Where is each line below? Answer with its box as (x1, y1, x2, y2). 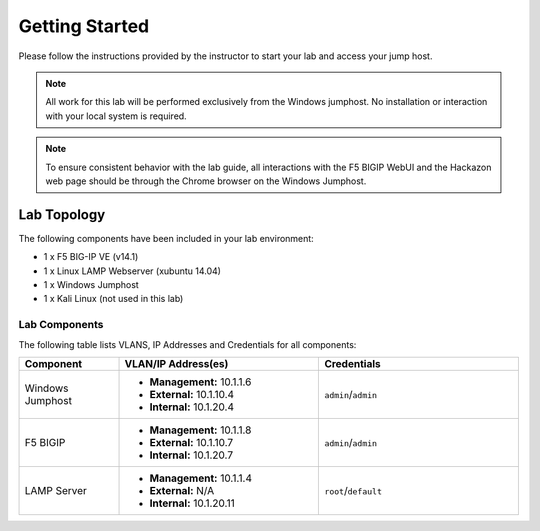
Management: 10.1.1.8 (149, 423, 252, 437)
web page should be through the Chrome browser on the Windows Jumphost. (45, 175, 367, 187)
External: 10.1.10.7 (149, 435, 234, 449)
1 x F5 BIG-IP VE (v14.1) (43, 251, 139, 263)
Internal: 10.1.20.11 (149, 496, 235, 510)
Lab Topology (18, 206, 106, 223)
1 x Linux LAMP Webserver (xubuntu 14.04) (43, 265, 222, 277)
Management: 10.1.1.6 (149, 375, 252, 389)
